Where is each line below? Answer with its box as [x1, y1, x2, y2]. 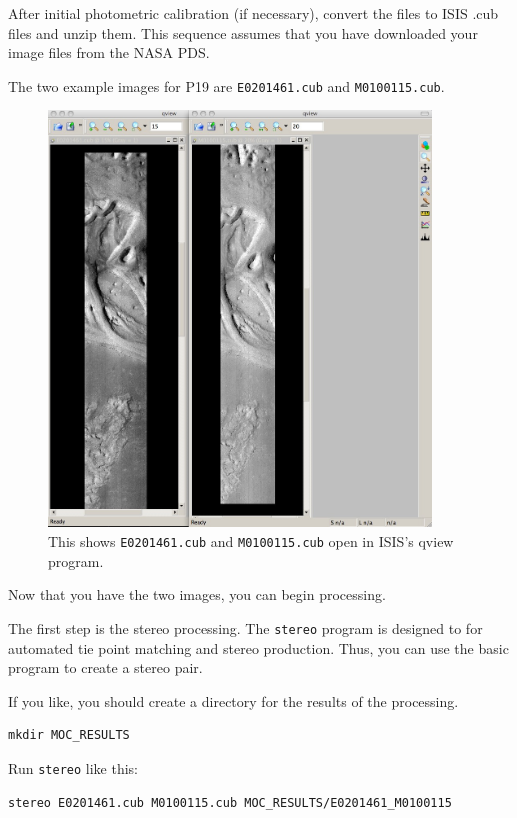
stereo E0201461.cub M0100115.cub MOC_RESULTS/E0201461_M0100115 [8, 795, 452, 810]
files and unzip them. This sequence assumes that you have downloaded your [8, 22, 478, 43]
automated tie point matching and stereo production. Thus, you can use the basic [8, 637, 509, 658]
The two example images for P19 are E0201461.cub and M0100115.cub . [8, 75, 445, 96]
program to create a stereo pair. [8, 657, 203, 678]
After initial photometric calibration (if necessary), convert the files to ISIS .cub [8, 3, 499, 23]
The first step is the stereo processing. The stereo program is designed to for [8, 617, 483, 638]
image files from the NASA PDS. [8, 42, 210, 63]
